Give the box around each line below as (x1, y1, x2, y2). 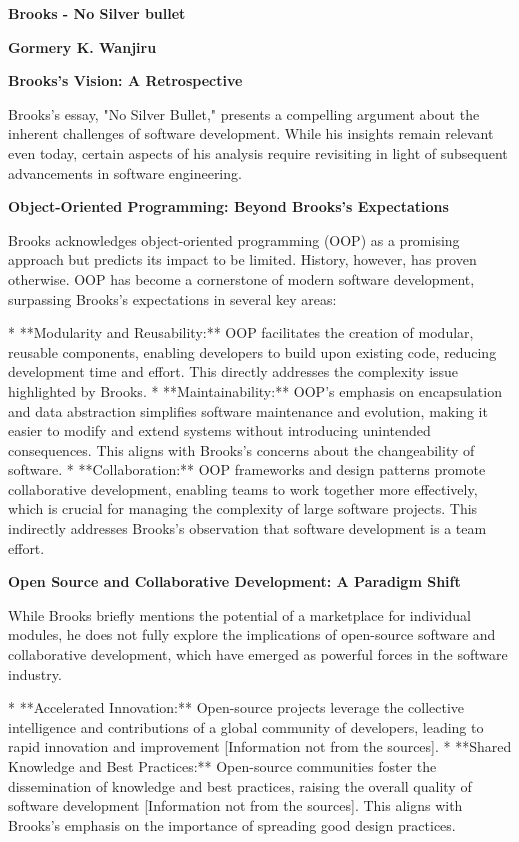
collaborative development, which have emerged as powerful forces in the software (8, 644, 508, 665)
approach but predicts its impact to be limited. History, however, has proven (8, 249, 477, 270)
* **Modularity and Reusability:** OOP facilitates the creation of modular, (8, 322, 474, 343)
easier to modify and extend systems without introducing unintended (8, 420, 431, 441)
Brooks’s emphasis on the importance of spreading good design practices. (8, 814, 456, 835)
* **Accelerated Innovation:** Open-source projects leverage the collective (8, 697, 465, 718)
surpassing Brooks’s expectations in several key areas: (8, 288, 337, 309)
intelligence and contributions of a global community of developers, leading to (8, 716, 484, 737)
